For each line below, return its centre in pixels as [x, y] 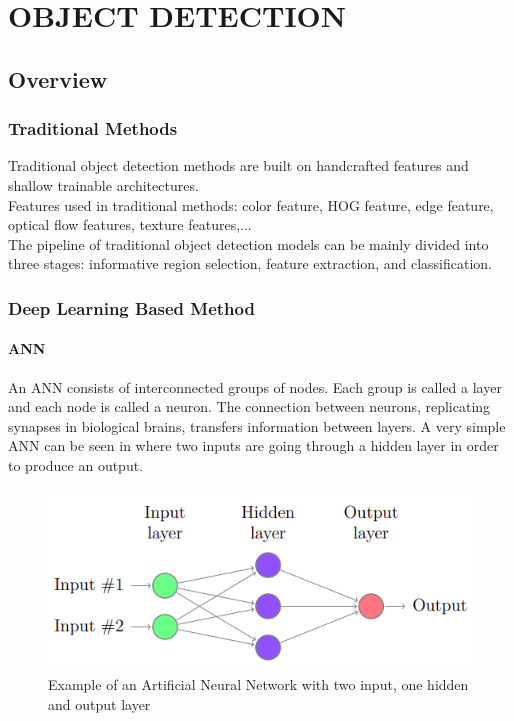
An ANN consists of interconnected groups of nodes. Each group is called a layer [255, 386]
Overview [58, 78]
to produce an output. [76, 464]
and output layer [99, 703]
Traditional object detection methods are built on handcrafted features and [238, 165]
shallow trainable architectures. [103, 184]
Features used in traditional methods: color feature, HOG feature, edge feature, [251, 204]
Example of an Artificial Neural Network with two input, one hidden [258, 684]
